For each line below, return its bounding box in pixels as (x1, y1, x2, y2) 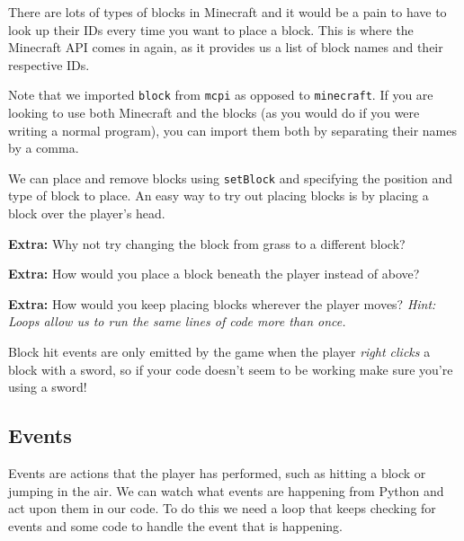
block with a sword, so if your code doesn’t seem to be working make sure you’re (8, 359, 453, 378)
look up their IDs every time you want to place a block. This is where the (8, 20, 414, 39)
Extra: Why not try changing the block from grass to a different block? (8, 234, 406, 253)
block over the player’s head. (8, 204, 165, 223)
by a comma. (8, 138, 79, 157)
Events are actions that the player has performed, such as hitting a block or (8, 464, 426, 483)
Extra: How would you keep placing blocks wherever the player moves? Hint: (8, 294, 436, 313)
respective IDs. (8, 55, 90, 74)
